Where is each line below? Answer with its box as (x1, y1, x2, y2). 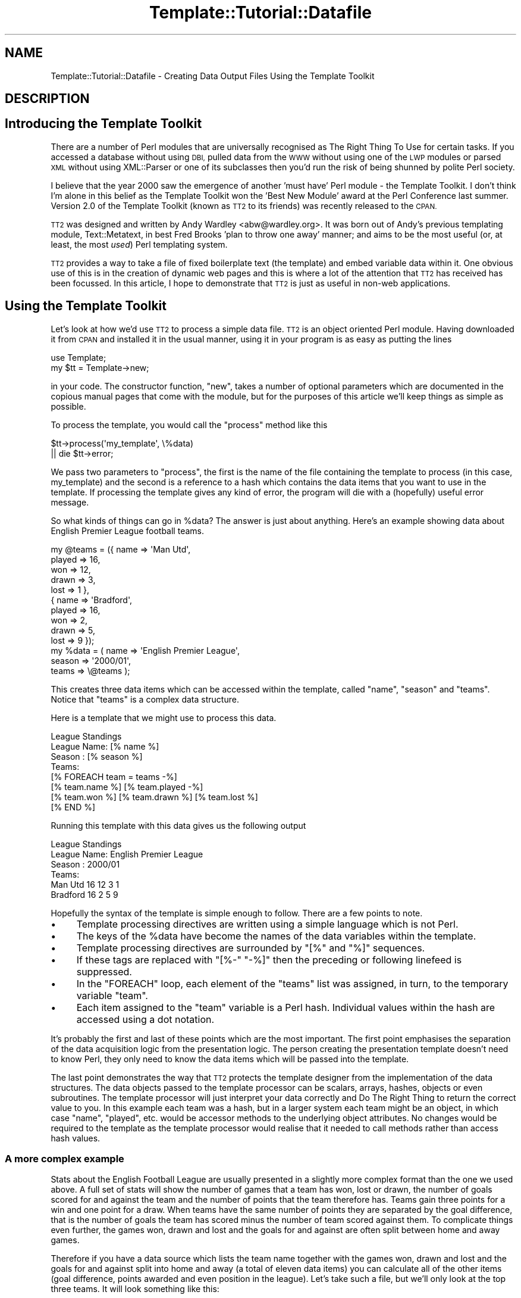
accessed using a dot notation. (76, 1013, 215, 1025)
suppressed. (76, 965, 132, 978)
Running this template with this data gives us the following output (51, 820, 306, 831)
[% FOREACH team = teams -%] (51, 771, 177, 782)
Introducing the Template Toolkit (5, 116, 202, 132)
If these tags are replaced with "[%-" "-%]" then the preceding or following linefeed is (76, 953, 462, 966)
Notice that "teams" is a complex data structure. (51, 694, 239, 704)
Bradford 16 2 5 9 (51, 889, 118, 900)
